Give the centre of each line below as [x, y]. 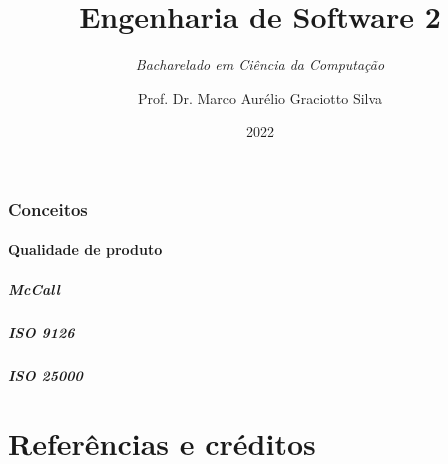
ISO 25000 [45, 374]
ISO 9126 [41, 331]
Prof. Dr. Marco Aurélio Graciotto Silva [260, 97]
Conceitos [48, 208]
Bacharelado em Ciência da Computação [260, 64]
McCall [34, 288]
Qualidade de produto [85, 249]
